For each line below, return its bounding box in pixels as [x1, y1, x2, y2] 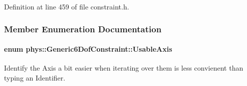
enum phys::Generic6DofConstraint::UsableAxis [4, 44, 172, 54]
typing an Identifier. [4, 72, 66, 83]
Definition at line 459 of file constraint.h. [4, 1, 129, 11]
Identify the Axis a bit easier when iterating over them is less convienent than [4, 63, 243, 73]
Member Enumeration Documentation [4, 22, 162, 35]
